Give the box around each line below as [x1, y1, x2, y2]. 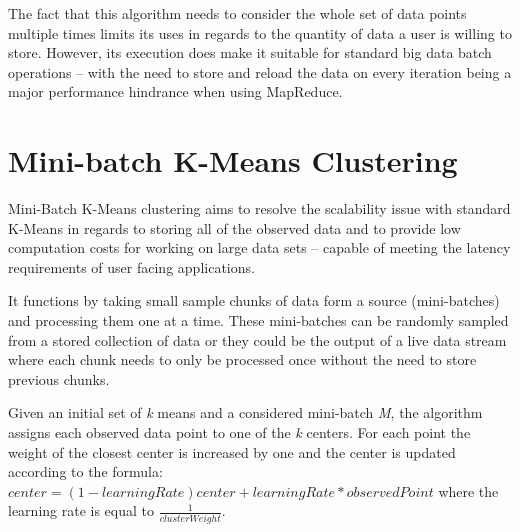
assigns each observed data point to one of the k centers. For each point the [8, 422, 471, 443]
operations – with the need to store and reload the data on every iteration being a [8, 61, 512, 82]
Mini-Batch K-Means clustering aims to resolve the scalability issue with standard [8, 198, 511, 219]
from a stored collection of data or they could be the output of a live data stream [8, 329, 507, 350]
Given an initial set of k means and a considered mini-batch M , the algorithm [8, 402, 483, 423]
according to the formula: [8, 461, 163, 482]
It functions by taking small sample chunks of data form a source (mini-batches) [8, 290, 500, 311]
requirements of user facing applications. [8, 256, 255, 277]
